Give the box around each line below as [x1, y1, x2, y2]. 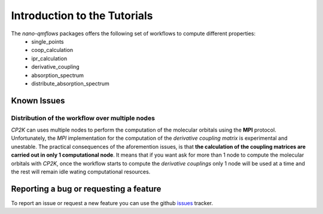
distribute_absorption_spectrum [31, 80, 110, 87]
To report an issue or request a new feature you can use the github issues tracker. [11, 199, 214, 206]
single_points [31, 38, 64, 45]
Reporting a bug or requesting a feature [11, 184, 161, 194]
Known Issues [11, 96, 65, 106]
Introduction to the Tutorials [11, 9, 153, 22]
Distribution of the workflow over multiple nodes [11, 114, 156, 122]
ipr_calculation [31, 54, 68, 62]
